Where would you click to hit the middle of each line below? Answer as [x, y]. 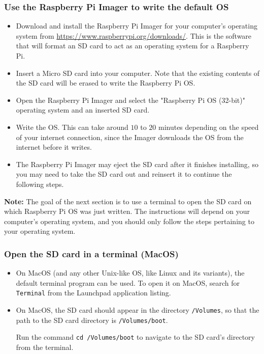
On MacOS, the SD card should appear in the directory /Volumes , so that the [138, 309]
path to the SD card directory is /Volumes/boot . [92, 320]
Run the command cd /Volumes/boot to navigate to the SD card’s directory [135, 337]
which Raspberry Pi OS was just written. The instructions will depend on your [127, 211]
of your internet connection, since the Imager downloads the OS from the [130, 137]
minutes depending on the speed [208, 127]
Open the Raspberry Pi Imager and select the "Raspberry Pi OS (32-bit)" [130, 100]
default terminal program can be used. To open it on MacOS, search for [128, 282]
